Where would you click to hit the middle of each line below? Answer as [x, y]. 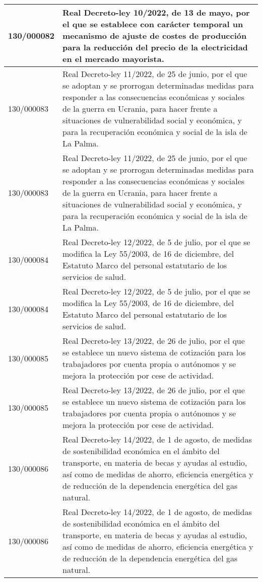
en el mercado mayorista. [113, 59]
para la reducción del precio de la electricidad [155, 47]
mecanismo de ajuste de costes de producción [155, 35]
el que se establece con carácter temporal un [153, 24]
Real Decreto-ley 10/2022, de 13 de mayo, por [156, 12]
